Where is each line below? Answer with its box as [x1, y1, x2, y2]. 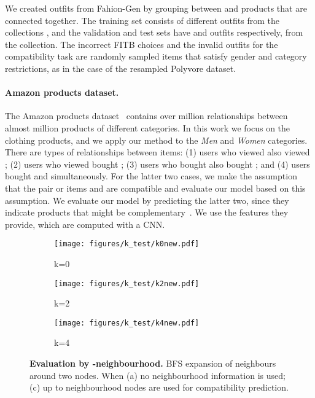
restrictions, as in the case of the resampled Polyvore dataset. [5, 61, 236, 74]
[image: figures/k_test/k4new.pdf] [54, 318, 200, 327]
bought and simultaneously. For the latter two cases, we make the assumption [5, 170, 297, 182]
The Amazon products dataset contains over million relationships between [5, 109, 288, 122]
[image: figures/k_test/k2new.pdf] [54, 279, 200, 288]
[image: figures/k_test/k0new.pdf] [54, 240, 200, 249]
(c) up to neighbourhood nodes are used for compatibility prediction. [29, 381, 289, 394]
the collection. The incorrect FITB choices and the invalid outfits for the [5, 37, 278, 50]
